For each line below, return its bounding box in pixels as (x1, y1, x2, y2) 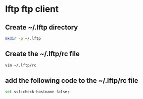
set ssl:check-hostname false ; (5, 90, 70, 95)
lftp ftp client (5, 3, 59, 15)
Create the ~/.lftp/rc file (5, 50, 80, 58)
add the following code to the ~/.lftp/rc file (5, 76, 139, 85)
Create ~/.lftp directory (5, 23, 78, 32)
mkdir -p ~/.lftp (5, 36, 41, 41)
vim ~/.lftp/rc (5, 63, 37, 67)
